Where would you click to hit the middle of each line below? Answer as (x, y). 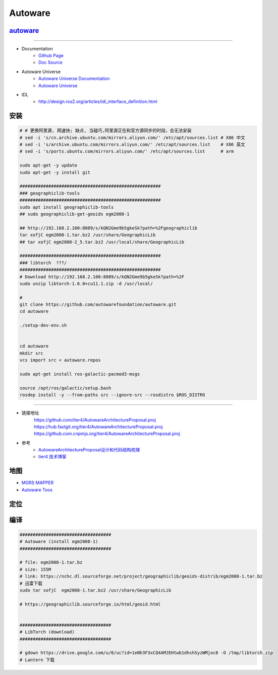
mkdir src (31, 353)
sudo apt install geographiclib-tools (67, 207)
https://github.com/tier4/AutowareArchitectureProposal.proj (95, 420)
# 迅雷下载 (31, 583)
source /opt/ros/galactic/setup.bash (65, 388)
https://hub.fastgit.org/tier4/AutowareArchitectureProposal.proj (98, 426)
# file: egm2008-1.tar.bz (51, 562)
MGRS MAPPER (38, 483)
